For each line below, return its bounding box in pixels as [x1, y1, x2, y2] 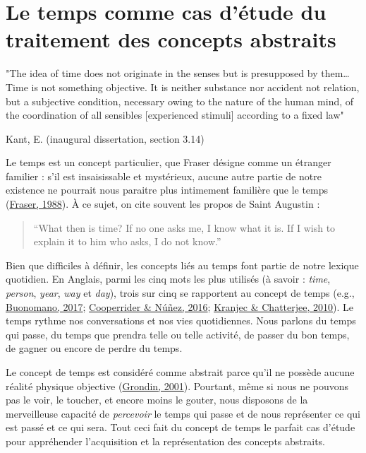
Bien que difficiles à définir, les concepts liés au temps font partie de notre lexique [6, 257, 359, 272]
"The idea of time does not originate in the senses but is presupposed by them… [6, 66, 350, 81]
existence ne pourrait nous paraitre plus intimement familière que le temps [6, 182, 329, 197]
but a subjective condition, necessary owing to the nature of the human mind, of [6, 93, 354, 108]
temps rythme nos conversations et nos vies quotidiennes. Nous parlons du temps [6, 313, 356, 328]
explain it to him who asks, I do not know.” [33, 234, 221, 249]
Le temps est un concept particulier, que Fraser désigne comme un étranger [6, 155, 331, 170]
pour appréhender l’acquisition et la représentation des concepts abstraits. [6, 433, 325, 448]
